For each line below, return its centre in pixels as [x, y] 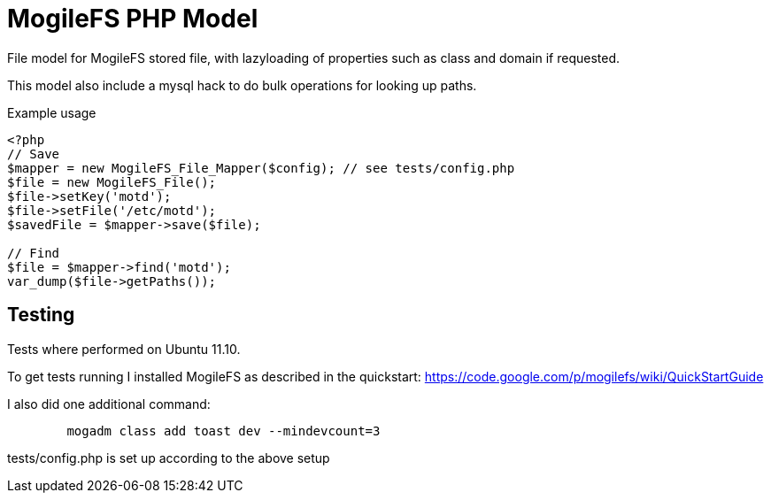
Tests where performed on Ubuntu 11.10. [124, 349]
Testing [41, 315]
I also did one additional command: [109, 404]
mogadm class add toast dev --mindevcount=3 [224, 431]
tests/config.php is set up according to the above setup [169, 458]
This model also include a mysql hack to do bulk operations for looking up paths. [242, 85]
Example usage [52, 112]
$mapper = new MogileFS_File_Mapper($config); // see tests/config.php [261, 168]
